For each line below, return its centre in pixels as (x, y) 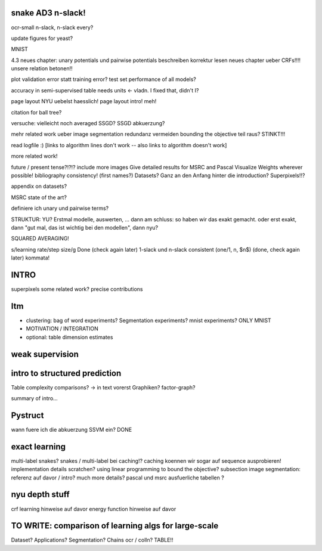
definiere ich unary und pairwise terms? (60, 208)
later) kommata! (30, 258)
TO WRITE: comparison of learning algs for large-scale (115, 526)
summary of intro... (34, 398)
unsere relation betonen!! (42, 69)
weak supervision (45, 354)
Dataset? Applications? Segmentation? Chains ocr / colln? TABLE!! (92, 540)
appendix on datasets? (39, 186)
